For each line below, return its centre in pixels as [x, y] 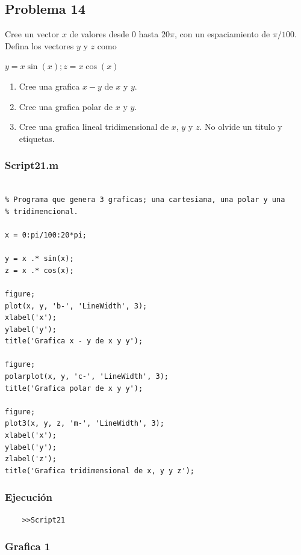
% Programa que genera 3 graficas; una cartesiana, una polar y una [145, 200]
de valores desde [99, 34]
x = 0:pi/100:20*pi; [46, 235]
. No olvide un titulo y [241, 127]
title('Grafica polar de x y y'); [74, 388]
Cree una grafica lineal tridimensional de [94, 127]
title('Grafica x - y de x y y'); [74, 341]
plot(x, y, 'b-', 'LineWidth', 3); [76, 306]
